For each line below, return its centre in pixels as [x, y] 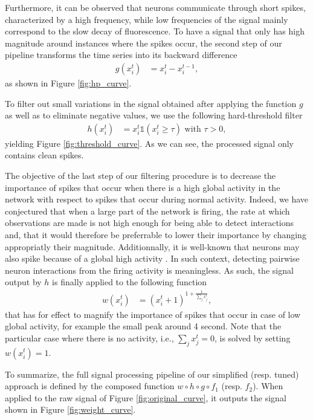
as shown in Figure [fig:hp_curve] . [68, 83]
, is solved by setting [252, 338]
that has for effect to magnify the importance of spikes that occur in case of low [153, 314]
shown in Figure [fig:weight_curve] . [70, 409]
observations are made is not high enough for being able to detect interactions [150, 223]
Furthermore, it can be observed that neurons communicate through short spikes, [155, 7]
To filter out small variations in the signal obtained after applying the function [151, 103]
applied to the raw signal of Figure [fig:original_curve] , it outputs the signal [146, 397]
